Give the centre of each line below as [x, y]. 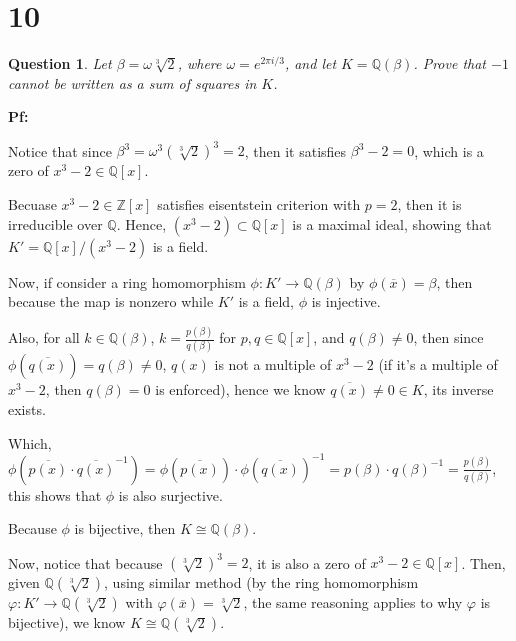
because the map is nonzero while [111, 301]
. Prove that [450, 63]
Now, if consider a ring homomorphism [127, 281]
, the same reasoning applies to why [353, 602]
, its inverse [458, 389]
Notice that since [60, 150]
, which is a [449, 150]
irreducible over [55, 223]
